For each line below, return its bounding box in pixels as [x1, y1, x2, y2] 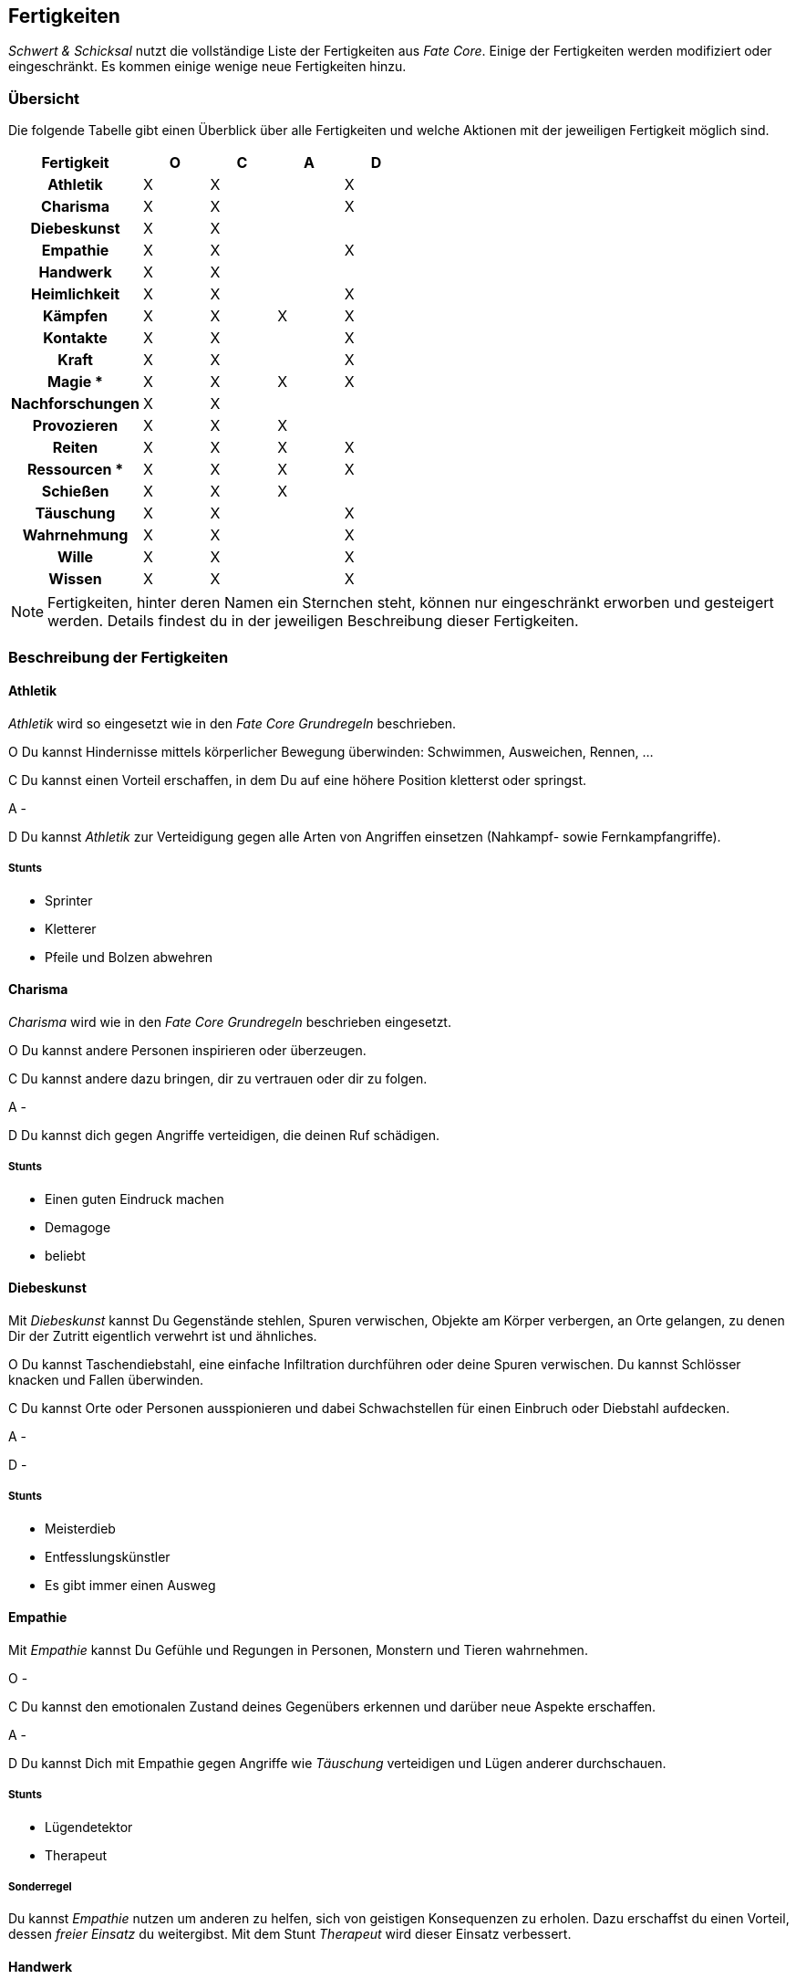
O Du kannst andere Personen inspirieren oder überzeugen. [8, 1042, 367, 1058]
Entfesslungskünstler [45, 1548, 171, 1565]
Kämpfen [43, 307, 109, 326]
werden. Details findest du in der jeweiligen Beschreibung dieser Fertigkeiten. [47, 612, 579, 631]
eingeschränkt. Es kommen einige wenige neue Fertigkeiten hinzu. [8, 58, 407, 75]
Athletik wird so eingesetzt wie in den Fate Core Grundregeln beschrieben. [8, 715, 456, 731]
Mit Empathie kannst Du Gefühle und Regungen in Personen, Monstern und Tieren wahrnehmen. [8, 1641, 588, 1658]
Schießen [41, 482, 109, 501]
